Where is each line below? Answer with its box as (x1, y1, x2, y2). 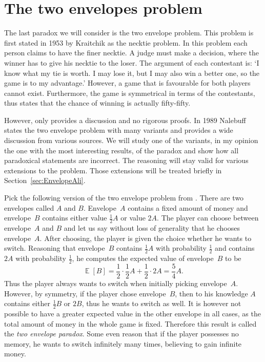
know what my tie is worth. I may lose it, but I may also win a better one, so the (4, 67, 260, 78)
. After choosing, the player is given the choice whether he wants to (39, 232, 252, 243)
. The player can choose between (157, 212, 259, 223)
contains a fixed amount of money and (128, 202, 248, 213)
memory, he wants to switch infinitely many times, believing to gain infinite (4, 338, 242, 349)
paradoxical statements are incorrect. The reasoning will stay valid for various (4, 155, 249, 166)
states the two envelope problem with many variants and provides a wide (4, 125, 233, 135)
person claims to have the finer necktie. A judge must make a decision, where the (4, 47, 259, 58)
